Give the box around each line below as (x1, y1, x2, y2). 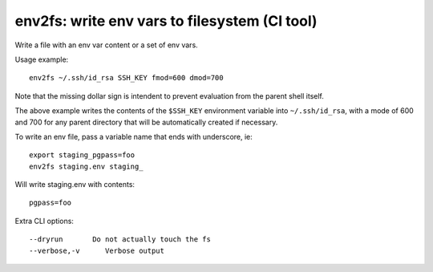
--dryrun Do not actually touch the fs (29, 235, 212, 244)
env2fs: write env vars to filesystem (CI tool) (14, 12, 318, 30)
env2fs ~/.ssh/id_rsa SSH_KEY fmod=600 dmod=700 (29, 73, 224, 83)
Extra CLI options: (14, 216, 74, 225)
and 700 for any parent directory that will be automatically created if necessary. (14, 117, 278, 127)
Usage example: (14, 55, 69, 64)
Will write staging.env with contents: (14, 180, 136, 189)
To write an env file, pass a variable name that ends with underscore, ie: (14, 132, 253, 141)
